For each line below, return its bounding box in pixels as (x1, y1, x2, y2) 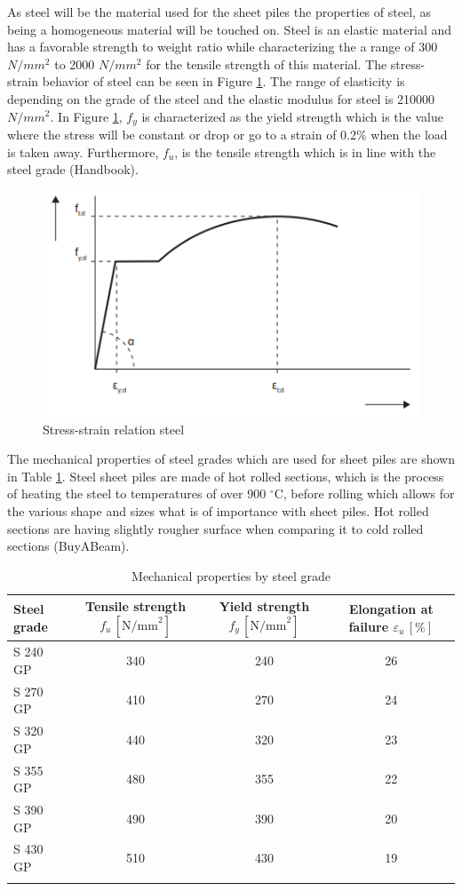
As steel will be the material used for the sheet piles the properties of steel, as (7, 3, 432, 20)
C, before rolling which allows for (274, 484, 455, 503)
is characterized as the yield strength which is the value (141, 107, 443, 125)
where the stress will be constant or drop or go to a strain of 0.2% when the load (7, 125, 448, 144)
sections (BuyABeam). (7, 537, 130, 555)
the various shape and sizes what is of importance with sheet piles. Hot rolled (7, 501, 429, 520)
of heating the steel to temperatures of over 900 (7, 484, 267, 503)
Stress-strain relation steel (43, 419, 185, 438)
